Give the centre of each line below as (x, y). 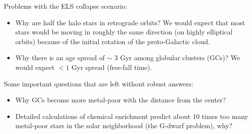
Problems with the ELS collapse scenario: (66, 6)
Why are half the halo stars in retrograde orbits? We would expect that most (130, 22)
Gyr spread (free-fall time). (112, 67)
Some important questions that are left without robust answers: (99, 83)
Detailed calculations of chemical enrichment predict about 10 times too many (132, 116)
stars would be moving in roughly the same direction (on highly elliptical (124, 32)
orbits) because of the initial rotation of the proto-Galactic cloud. (113, 41)
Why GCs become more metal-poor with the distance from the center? (120, 100)
